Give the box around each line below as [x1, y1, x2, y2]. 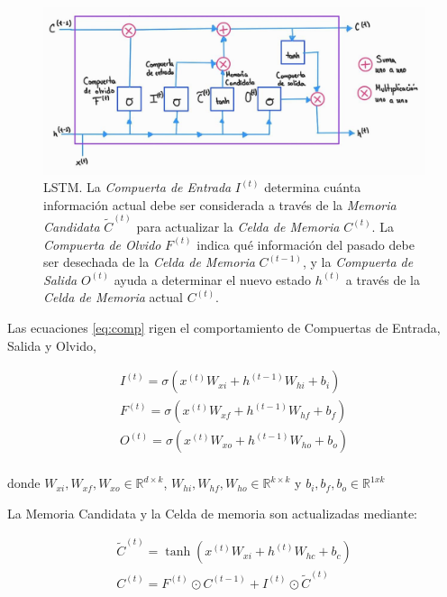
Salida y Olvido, [7, 335, 96, 354]
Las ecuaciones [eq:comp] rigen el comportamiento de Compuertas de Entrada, [7, 317, 441, 336]
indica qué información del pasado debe [196, 234, 415, 253]
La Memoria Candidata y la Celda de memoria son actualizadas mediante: [7, 503, 418, 522]
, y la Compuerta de [302, 253, 414, 271]
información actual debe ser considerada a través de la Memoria [43, 195, 397, 214]
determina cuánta [264, 178, 361, 197]
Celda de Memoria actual [43, 288, 183, 307]
